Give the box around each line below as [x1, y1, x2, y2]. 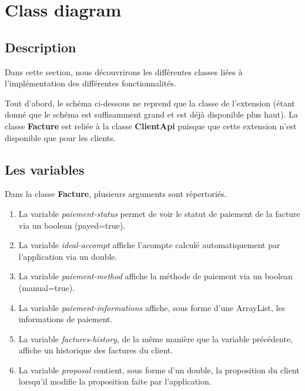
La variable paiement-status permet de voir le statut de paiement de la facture [18, 207, 300, 219]
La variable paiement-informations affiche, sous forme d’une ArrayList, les [18, 301, 286, 313]
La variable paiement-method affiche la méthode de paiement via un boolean [18, 270, 293, 282]
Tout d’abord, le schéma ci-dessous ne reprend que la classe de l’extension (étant [5, 96, 295, 109]
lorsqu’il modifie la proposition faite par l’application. [18, 375, 212, 387]
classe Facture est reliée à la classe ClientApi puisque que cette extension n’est [5, 119, 297, 132]
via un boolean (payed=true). [18, 219, 126, 231]
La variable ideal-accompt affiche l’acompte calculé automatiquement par [18, 239, 280, 251]
